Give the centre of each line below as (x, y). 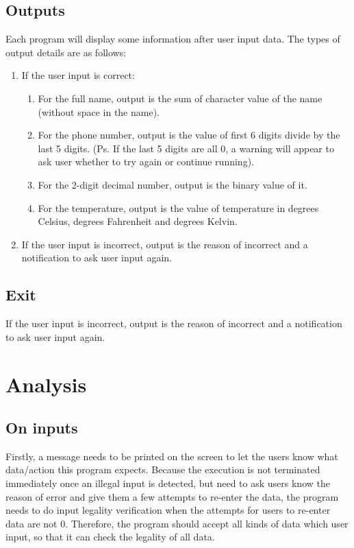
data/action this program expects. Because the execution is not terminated (163, 469)
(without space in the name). (99, 111)
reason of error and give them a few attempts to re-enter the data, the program (172, 496)
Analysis (46, 384)
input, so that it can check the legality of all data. (110, 537)
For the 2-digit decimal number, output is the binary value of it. (173, 184)
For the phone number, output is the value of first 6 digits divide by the (189, 135)
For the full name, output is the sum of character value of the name (180, 98)
